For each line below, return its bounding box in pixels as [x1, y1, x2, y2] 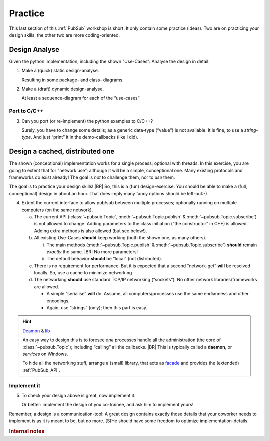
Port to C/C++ [9, 108, 44, 115]
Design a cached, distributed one [9, 147, 115, 156]
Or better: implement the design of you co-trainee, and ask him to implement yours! [21, 402, 194, 408]
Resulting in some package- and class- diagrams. [21, 77, 124, 83]
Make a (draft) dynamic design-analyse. [21, 86, 104, 92]
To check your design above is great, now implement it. [21, 392, 136, 398]
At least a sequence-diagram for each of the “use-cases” [21, 95, 140, 101]
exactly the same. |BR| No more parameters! [46, 248, 138, 255]
